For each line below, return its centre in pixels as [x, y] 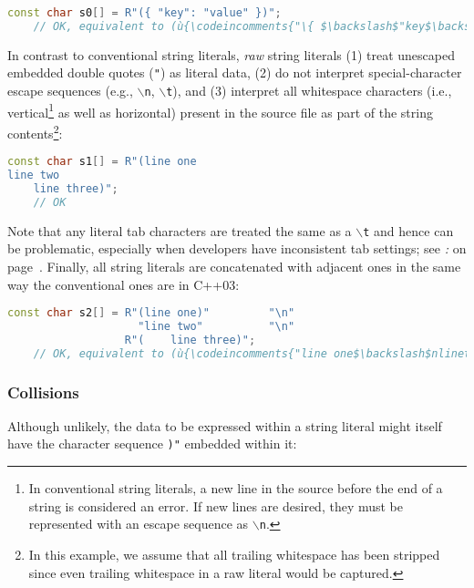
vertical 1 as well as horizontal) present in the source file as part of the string [220, 110]
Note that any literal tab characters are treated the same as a [180, 230]
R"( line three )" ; [190, 340]
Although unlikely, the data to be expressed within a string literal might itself [225, 425]
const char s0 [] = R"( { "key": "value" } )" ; [144, 13]
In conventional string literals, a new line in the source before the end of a [236, 488]
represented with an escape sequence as [139, 524]
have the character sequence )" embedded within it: [152, 444]
